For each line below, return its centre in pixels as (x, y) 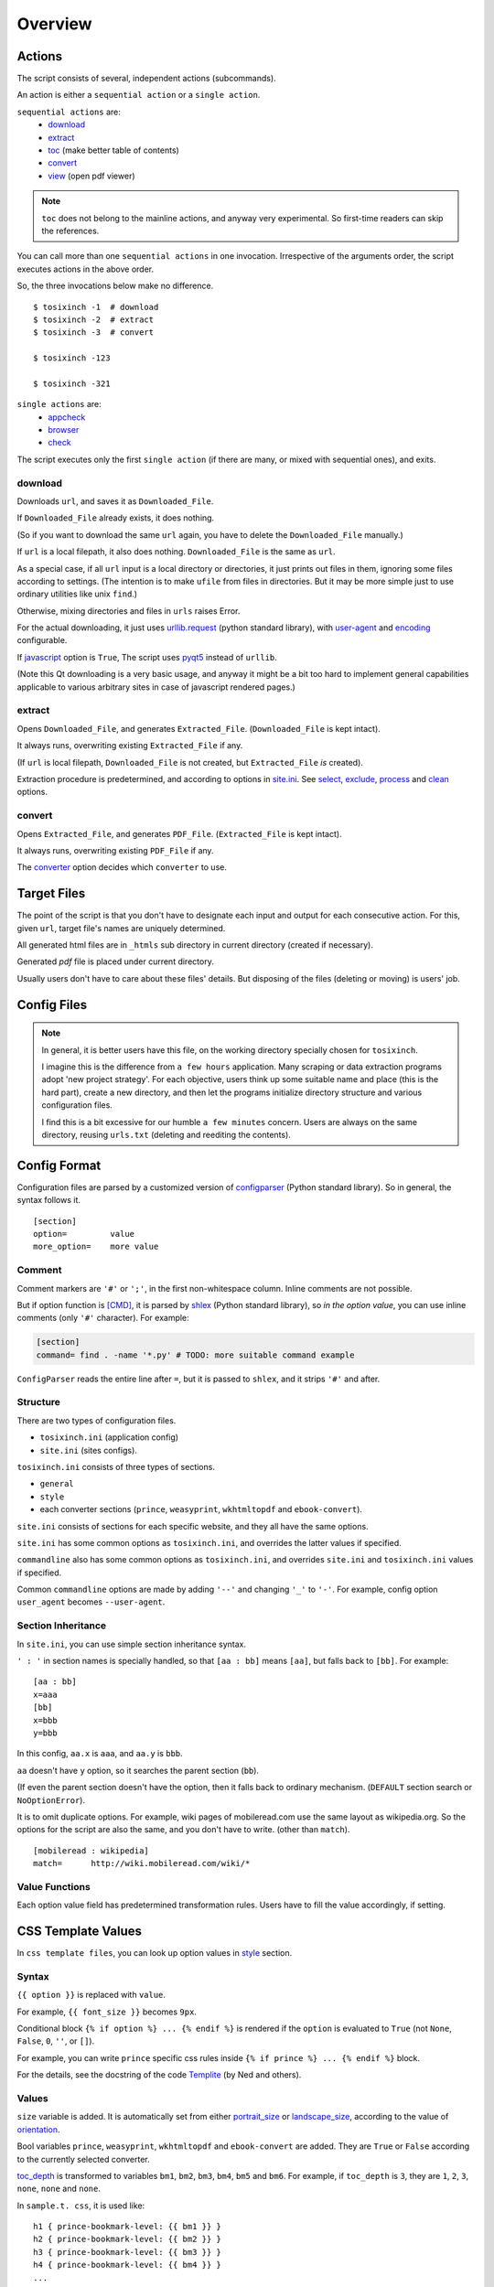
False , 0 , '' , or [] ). (56, 2041)
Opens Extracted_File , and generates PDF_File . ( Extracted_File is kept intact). (179, 833)
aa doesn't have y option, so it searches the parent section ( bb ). (138, 1770)
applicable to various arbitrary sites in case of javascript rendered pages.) (156, 687)
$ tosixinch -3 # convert (94, 333)
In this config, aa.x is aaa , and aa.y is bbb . (100, 1754)
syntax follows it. (49, 1200)
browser (64, 430)
